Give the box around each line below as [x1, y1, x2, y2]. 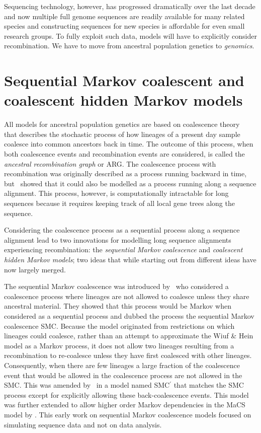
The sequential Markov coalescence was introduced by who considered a [4, 281, 229, 292]
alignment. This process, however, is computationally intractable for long [4, 188, 229, 198]
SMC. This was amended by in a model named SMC [4, 380, 170, 390]
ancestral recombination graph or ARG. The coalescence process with [4, 158, 216, 169]
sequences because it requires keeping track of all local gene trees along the [4, 198, 235, 208]
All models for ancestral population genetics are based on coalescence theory [4, 119, 240, 129]
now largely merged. [4, 264, 66, 274]
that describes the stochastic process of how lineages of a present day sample [4, 128, 240, 139]
